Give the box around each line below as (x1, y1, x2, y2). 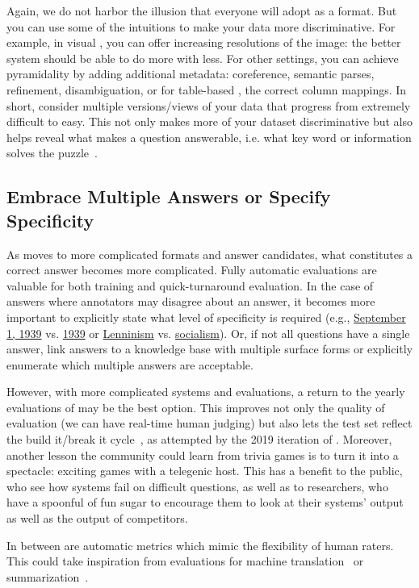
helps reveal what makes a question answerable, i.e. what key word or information (6, 128, 412, 145)
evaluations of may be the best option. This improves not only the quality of (6, 398, 385, 415)
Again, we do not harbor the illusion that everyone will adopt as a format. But (6, 2, 397, 19)
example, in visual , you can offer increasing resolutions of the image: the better (6, 34, 401, 51)
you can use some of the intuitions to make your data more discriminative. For (6, 18, 396, 35)
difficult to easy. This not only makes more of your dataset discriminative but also (6, 113, 413, 130)
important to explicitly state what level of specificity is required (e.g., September (6, 308, 406, 325)
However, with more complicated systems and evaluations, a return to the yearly (6, 383, 405, 400)
